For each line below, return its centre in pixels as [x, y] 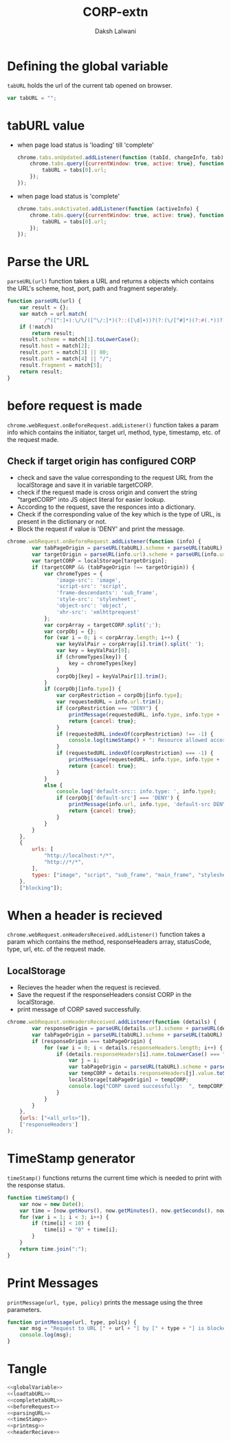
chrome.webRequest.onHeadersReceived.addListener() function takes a [106, 934]
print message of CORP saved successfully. [79, 1009]
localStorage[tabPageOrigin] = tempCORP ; [129, 1080]
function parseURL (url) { [44, 301]
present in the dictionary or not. [62, 522]
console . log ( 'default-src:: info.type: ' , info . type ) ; [136, 792]
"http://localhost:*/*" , [79, 856]
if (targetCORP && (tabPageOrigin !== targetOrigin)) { [113, 567]
